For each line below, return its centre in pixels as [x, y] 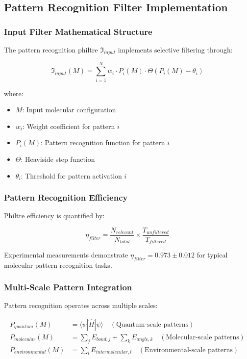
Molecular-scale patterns [202, 337]
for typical [212, 255]
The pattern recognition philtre [51, 50]
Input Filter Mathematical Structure [78, 31]
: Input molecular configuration [69, 110]
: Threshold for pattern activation [71, 175]
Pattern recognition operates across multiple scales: [81, 305]
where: [14, 93]
